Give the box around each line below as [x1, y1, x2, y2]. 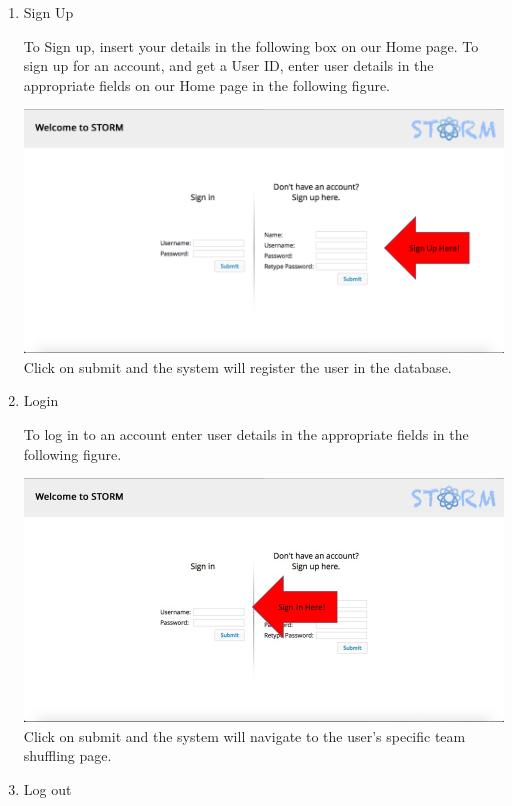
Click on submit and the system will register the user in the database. [23, 356, 452, 377]
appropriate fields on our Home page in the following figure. [23, 74, 391, 95]
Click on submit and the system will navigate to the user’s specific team [23, 725, 466, 746]
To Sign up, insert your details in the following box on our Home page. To [23, 35, 479, 56]
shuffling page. [23, 745, 112, 766]
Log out [23, 779, 72, 800]
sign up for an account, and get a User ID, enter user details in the [23, 55, 434, 76]
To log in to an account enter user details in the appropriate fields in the [23, 424, 469, 444]
